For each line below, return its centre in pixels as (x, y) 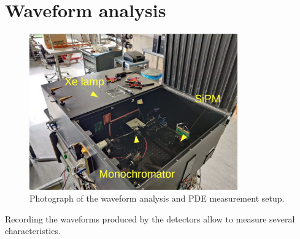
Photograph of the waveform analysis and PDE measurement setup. (157, 198)
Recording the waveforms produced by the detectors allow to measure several (150, 218)
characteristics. (33, 231)
